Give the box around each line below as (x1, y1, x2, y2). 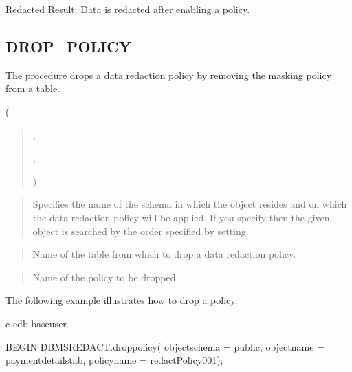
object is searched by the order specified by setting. (32, 223, 249, 238)
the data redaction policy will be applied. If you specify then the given (32, 210, 330, 224)
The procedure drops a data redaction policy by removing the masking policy (5, 67, 332, 82)
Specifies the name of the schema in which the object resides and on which (32, 197, 347, 211)
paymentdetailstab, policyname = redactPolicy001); (5, 353, 223, 367)
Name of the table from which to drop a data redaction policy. (32, 247, 296, 261)
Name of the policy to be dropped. (32, 270, 179, 284)
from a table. (5, 81, 60, 96)
